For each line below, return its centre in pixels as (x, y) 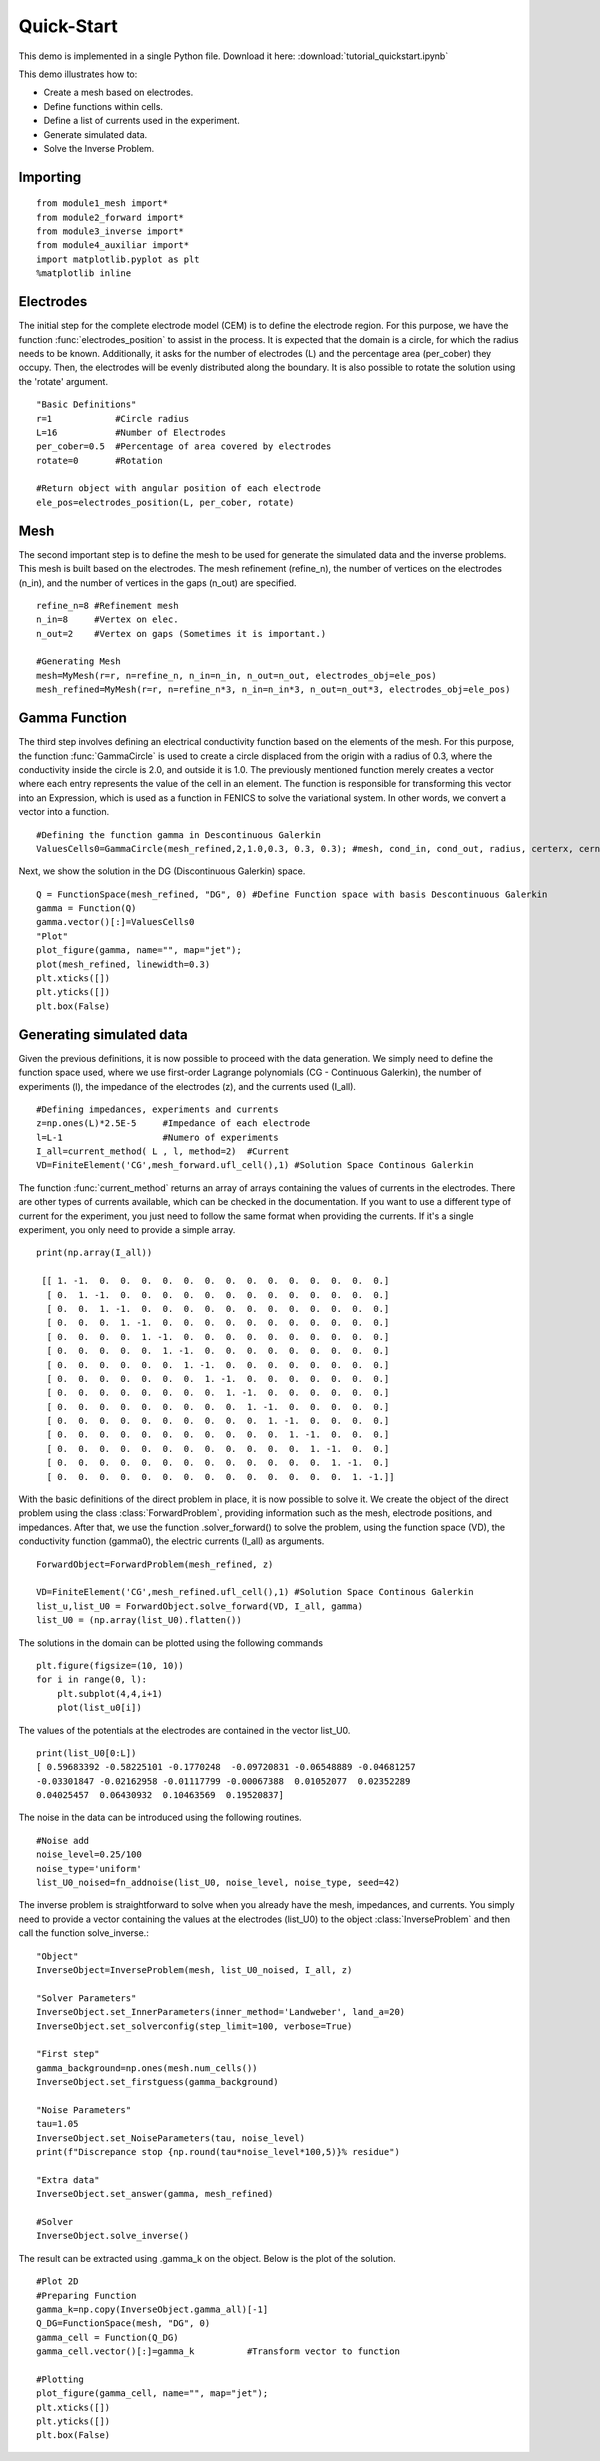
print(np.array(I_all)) (94, 1253)
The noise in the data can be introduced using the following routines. (160, 1817)
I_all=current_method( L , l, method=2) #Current (163, 1151)
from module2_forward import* (110, 217)
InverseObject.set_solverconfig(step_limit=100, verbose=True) (194, 2026)
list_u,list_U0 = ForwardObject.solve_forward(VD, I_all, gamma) (200, 1606)
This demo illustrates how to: (78, 74)
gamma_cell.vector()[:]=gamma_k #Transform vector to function (218, 2351)
